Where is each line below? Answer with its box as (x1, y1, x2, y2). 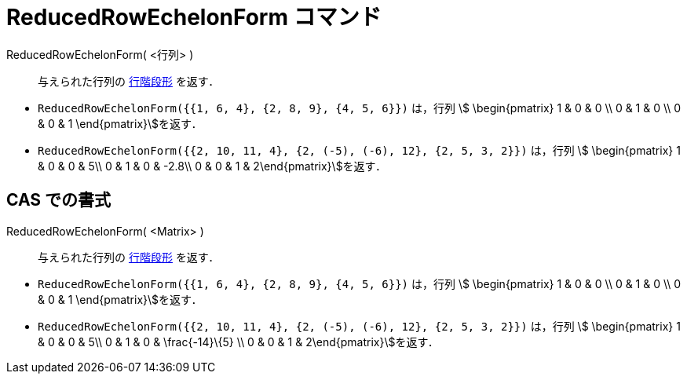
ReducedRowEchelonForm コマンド (6, 4, 382, 31)
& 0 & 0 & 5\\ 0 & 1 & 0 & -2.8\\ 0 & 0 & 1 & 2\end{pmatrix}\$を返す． (38, 159, 387, 173)
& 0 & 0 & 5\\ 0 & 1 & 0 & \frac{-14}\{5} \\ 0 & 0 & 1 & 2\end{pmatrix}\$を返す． (38, 334, 439, 349)
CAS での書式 (6, 190, 111, 210)
